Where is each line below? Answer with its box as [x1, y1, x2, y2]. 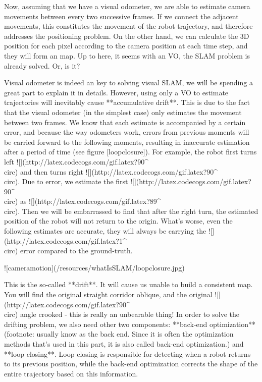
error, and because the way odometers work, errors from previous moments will [4, 127, 249, 137]
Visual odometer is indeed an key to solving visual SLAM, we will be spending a [4, 77, 253, 88]
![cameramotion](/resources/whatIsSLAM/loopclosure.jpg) [4, 262, 185, 272]
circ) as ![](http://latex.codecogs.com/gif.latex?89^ [4, 196, 161, 206]
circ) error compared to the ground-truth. [4, 245, 133, 256]
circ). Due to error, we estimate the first [4, 176, 128, 187]
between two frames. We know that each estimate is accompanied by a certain [4, 117, 246, 127]
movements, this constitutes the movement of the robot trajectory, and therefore [4, 21, 253, 31]
